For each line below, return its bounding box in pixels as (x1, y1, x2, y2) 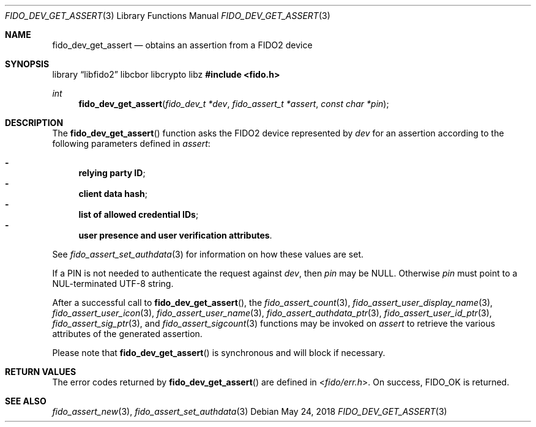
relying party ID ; (78, 168, 146, 178)
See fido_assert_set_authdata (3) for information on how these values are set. (52, 249, 364, 259)
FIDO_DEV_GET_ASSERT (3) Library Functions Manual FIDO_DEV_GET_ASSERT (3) (5, 10, 330, 21)
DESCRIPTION (5, 117, 64, 128)
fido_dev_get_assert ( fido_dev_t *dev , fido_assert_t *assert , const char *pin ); (78, 98, 389, 109)
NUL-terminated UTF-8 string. (52, 278, 174, 289)
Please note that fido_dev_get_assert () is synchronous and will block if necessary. (52, 347, 385, 358)
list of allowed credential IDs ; (78, 209, 199, 220)
